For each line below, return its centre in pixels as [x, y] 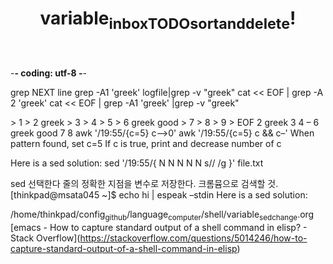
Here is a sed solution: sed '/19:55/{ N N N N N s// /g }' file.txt [137, 163]
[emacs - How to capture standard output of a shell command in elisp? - [159, 227]
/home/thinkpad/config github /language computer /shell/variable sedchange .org [162, 215]
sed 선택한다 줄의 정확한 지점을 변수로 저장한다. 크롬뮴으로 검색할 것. [144, 183]
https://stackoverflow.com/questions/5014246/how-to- [193, 238]
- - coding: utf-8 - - [48, 73]
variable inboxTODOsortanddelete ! [168, 20]
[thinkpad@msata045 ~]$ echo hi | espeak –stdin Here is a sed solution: [159, 194]
